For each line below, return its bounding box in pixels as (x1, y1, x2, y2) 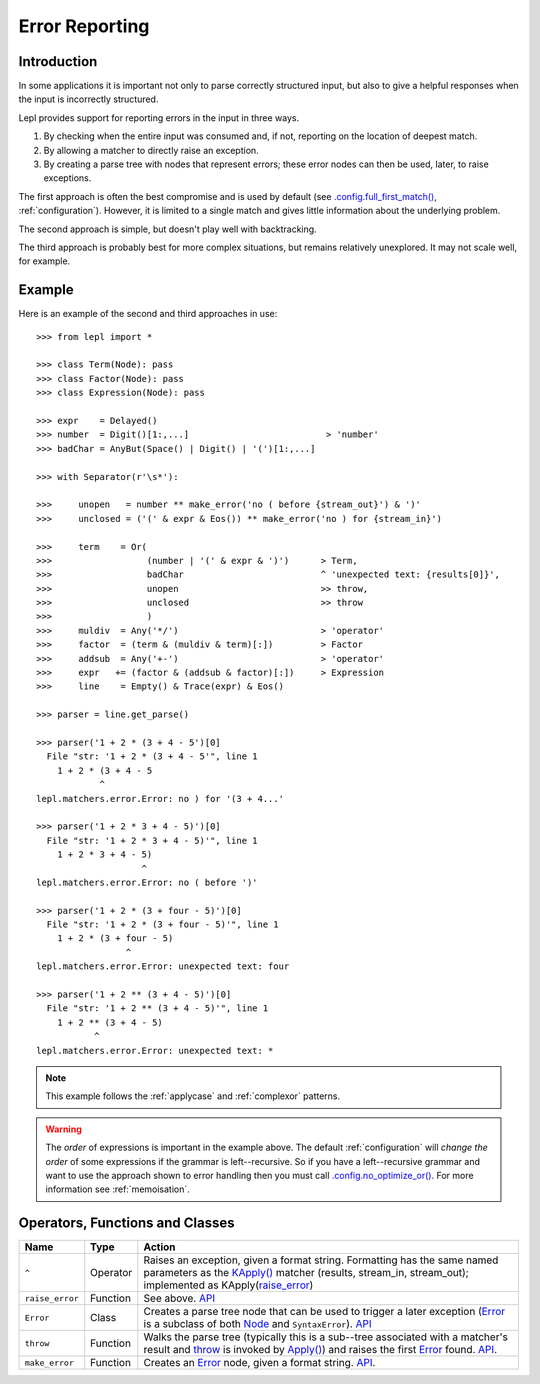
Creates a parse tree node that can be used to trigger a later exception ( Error (143, 1305, 506, 1319)
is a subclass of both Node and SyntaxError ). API (143, 1317, 372, 1331)
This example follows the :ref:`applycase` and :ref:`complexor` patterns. (45, 1090, 341, 1102)
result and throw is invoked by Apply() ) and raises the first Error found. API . (143, 1343, 498, 1357)
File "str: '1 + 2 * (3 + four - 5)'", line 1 (46, 919, 279, 930)
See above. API (143, 1291, 215, 1305)
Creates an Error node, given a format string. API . (143, 1356, 376, 1370)
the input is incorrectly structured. (18, 93, 159, 105)
